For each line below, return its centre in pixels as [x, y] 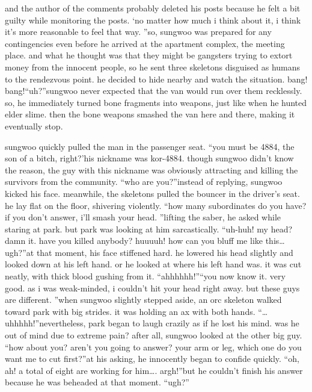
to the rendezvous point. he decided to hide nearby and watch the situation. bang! [156, 79]
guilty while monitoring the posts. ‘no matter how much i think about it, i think [153, 20]
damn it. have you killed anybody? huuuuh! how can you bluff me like [134, 241]
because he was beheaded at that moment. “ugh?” [97, 382]
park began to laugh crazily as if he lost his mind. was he [194, 323]
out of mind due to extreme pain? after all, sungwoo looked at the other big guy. [154, 335]
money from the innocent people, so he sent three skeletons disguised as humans [153, 67]
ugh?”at [20, 252]
